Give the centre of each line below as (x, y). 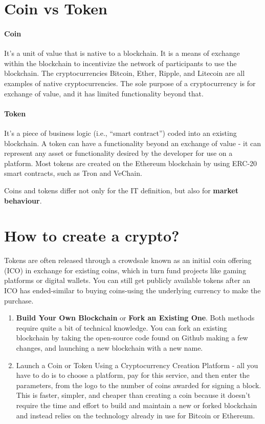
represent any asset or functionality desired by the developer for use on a (118, 153)
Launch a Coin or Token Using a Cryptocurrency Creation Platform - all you (137, 365)
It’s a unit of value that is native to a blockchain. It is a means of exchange (122, 53)
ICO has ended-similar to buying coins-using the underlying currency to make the (132, 290)
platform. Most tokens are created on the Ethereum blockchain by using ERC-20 (131, 163)
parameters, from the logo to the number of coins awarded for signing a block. (139, 385)
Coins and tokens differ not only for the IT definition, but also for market (121, 190)
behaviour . (23, 200)
